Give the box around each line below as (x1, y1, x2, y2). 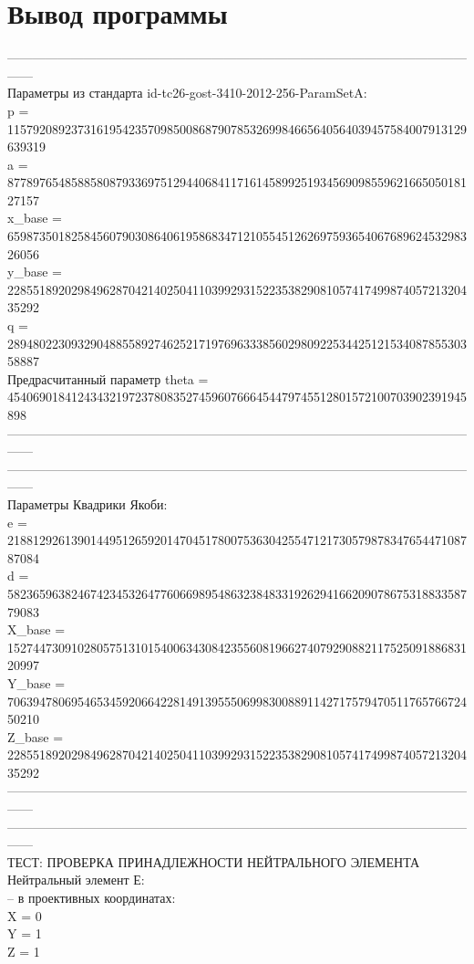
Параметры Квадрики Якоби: (7, 494, 168, 513)
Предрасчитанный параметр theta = (7, 369, 209, 388)
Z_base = (7, 727, 64, 746)
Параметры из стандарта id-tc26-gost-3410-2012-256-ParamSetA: (7, 83, 367, 102)
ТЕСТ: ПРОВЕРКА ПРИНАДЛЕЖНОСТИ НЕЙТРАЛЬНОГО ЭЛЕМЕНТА (7, 852, 420, 871)
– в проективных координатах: (7, 888, 176, 907)
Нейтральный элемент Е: (7, 870, 145, 889)
